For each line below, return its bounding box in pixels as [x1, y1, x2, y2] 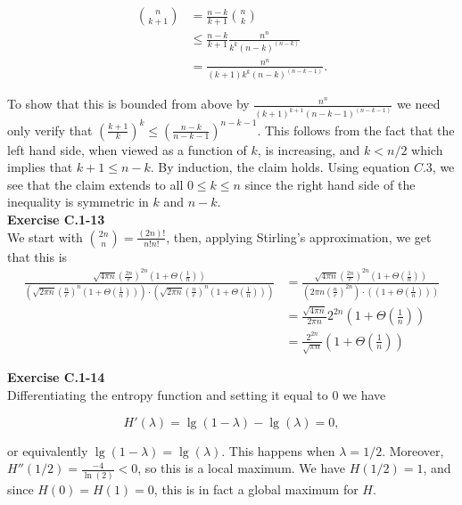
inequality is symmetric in [7, 192, 149, 211]
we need [396, 94, 441, 113]
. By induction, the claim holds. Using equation [150, 158, 410, 176]
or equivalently [7, 441, 88, 460]
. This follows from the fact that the [257, 120, 455, 139]
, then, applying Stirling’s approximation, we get [166, 227, 432, 246]
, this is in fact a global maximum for [153, 479, 359, 498]
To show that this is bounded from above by [7, 94, 250, 113]
